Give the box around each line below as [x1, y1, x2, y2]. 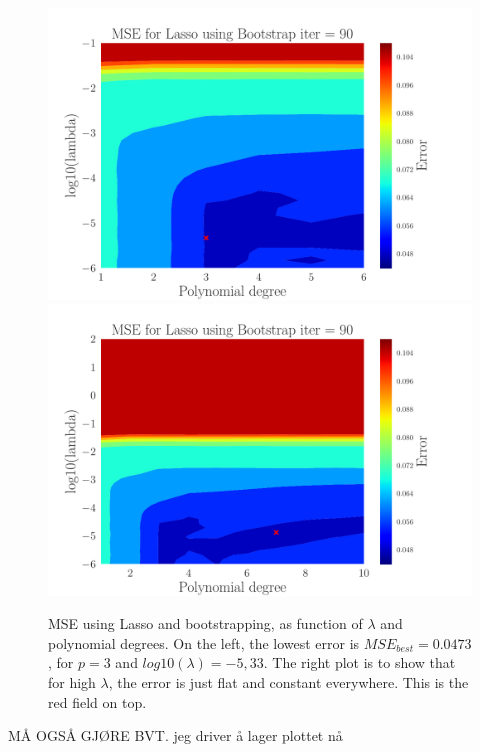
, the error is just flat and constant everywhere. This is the [108, 671, 469, 692]
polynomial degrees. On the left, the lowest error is [48, 632, 360, 653]
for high [48, 671, 96, 692]
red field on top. [48, 691, 147, 712]
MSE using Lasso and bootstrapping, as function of [48, 613, 363, 634]
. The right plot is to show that [263, 652, 456, 673]
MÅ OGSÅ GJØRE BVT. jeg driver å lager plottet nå [8, 725, 343, 746]
